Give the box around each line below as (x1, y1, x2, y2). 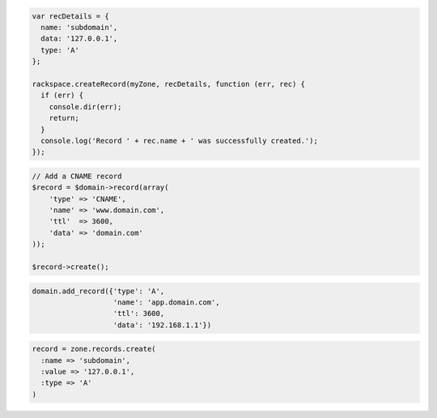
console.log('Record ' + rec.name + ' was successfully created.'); (40, 136, 319, 145)
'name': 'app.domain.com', (112, 297, 220, 307)
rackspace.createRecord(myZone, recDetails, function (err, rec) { (32, 79, 306, 88)
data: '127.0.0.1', (40, 34, 118, 44)
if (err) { (40, 91, 84, 100)
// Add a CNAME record (32, 171, 122, 181)
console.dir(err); (49, 102, 122, 111)
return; (49, 113, 80, 123)
